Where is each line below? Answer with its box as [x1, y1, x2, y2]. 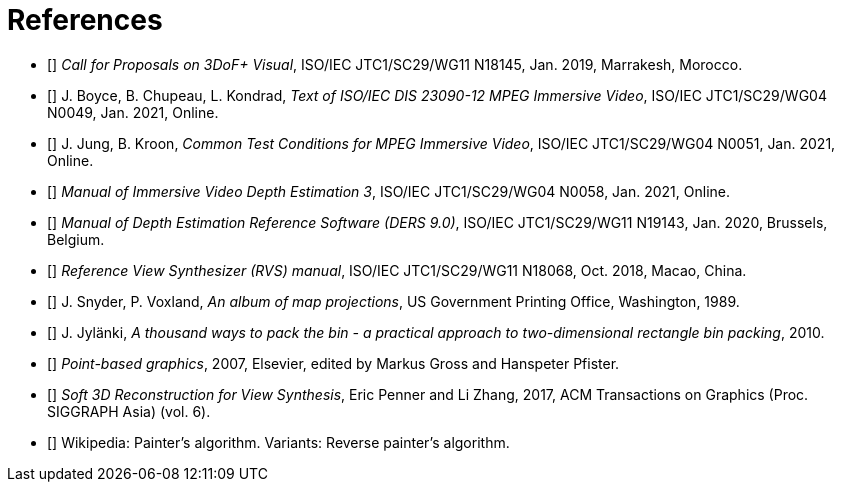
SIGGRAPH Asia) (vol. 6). [47, 402, 211, 420]
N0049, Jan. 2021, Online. [47, 103, 219, 121]
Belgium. [47, 230, 105, 248]
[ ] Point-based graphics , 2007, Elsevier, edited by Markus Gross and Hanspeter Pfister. [47, 354, 620, 372]
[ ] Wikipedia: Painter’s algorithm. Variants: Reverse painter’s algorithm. [47, 433, 510, 451]
